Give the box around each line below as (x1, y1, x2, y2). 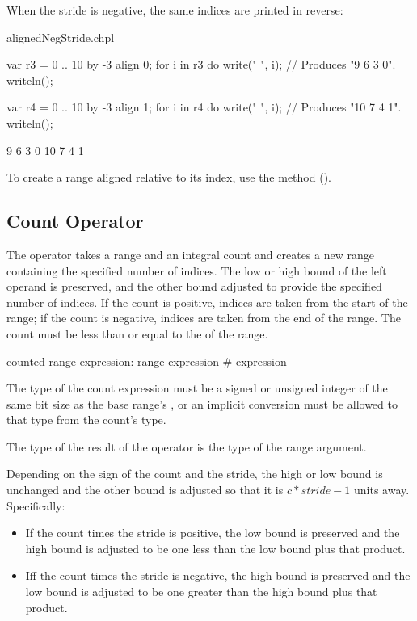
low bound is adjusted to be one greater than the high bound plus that (25, 583, 377, 600)
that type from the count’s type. (6, 411, 166, 428)
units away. (354, 481, 410, 498)
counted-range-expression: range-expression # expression (6, 352, 287, 369)
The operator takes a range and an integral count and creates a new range (6, 245, 374, 262)
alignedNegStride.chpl (6, 28, 115, 45)
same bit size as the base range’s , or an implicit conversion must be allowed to (6, 395, 398, 412)
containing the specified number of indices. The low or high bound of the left (6, 262, 387, 279)
